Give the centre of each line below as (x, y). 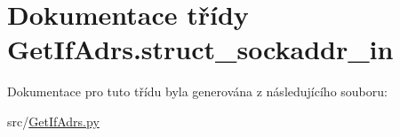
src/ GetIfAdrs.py (53, 121)
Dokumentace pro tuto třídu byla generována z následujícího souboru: (197, 91)
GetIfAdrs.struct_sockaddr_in (200, 49)
